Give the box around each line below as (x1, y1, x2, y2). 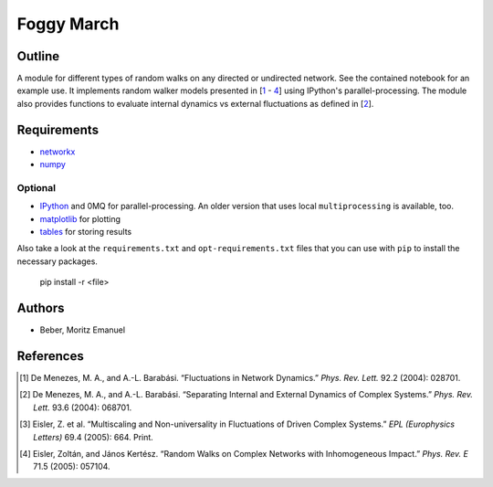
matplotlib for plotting (39, 213, 121, 224)
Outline (16, 48, 59, 64)
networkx (39, 146, 76, 157)
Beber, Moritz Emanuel (39, 324, 126, 335)
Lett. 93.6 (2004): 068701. (33, 402, 132, 413)
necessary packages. (16, 256, 98, 267)
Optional (16, 181, 57, 194)
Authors (16, 301, 65, 316)
